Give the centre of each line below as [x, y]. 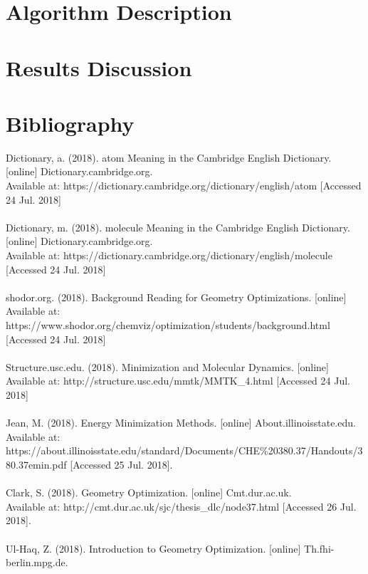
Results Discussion [99, 67]
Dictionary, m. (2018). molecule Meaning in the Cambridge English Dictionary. [178, 227]
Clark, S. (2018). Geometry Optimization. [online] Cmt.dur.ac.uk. [149, 492]
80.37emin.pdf [36, 464]
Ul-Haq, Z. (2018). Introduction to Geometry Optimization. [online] [153, 548]
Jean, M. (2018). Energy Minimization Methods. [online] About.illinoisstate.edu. [181, 423]
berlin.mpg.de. [37, 562]
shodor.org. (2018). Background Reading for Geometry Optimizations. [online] [176, 297]
